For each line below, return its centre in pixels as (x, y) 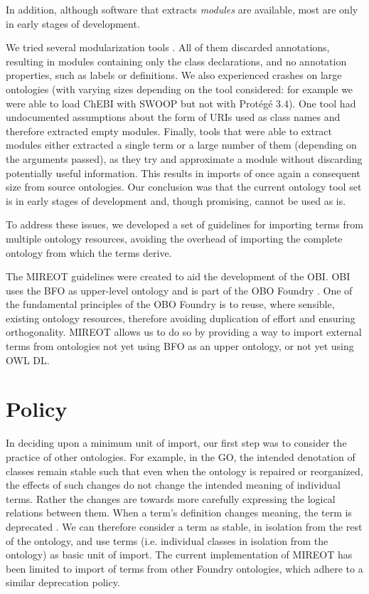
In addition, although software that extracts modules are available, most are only (182, 9)
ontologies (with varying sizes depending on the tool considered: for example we (180, 89)
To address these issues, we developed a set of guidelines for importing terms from (184, 224)
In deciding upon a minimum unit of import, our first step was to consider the (176, 443)
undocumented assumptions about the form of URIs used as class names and (173, 117)
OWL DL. (28, 360)
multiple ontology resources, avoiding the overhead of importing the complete (174, 238)
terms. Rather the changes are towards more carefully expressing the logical (171, 498)
